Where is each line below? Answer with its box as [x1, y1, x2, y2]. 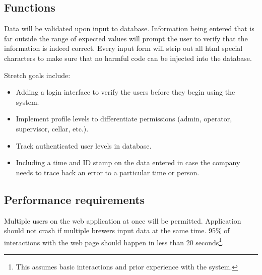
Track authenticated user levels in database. [16, 140, 152, 151]
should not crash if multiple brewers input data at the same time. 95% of [4, 225, 230, 236]
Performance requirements [4, 191, 145, 207]
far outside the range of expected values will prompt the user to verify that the [4, 33, 248, 43]
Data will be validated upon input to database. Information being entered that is [4, 23, 254, 34]
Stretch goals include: [4, 70, 71, 80]
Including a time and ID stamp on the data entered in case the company [16, 157, 240, 168]
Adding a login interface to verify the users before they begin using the [16, 87, 235, 97]
